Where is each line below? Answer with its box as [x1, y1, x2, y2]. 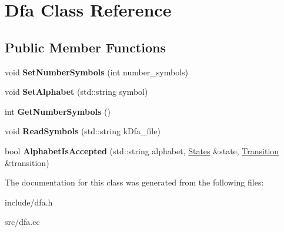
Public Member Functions [5, 38, 166, 56]
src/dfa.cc [5, 216, 40, 228]
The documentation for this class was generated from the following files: [5, 176, 264, 188]
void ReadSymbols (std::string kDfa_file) [5, 125, 161, 137]
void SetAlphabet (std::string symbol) [5, 85, 148, 98]
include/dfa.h [5, 195, 53, 208]
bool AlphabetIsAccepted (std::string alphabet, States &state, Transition [5, 144, 279, 157]
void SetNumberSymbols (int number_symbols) [5, 65, 189, 78]
